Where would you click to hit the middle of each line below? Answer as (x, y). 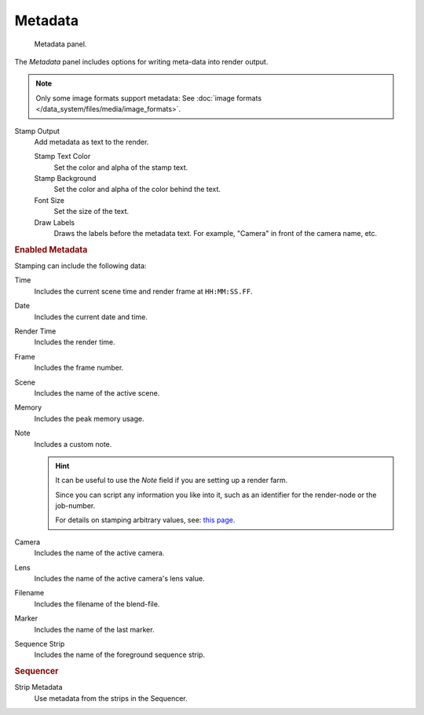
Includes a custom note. (73, 444)
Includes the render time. (75, 342)
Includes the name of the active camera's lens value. (119, 579)
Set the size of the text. (91, 212)
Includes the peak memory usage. (89, 418)
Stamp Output (37, 131)
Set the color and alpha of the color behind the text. (137, 190)
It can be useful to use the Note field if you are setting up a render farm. (172, 481)
